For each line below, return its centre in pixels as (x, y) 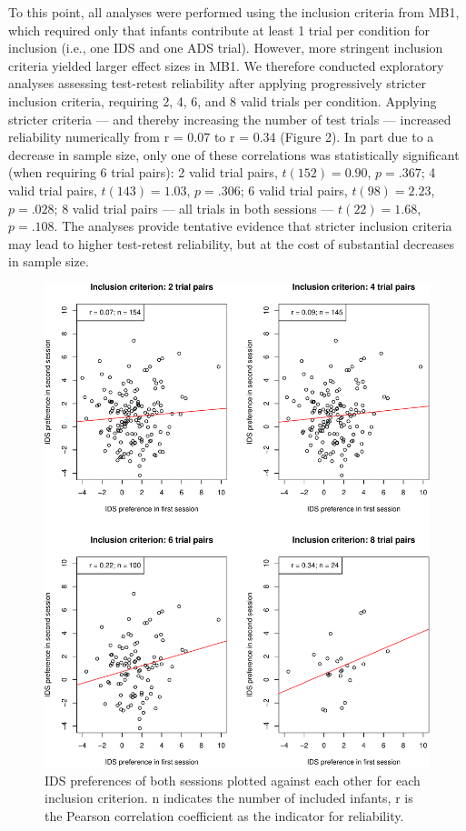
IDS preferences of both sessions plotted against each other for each (233, 780)
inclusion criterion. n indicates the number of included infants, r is (229, 798)
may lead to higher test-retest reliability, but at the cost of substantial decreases (232, 243)
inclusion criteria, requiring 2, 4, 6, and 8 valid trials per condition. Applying (223, 100)
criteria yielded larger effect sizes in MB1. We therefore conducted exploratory (226, 65)
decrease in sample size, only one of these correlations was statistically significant (234, 154)
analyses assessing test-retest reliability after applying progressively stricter (217, 83)
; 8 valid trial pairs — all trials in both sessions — (194, 208)
